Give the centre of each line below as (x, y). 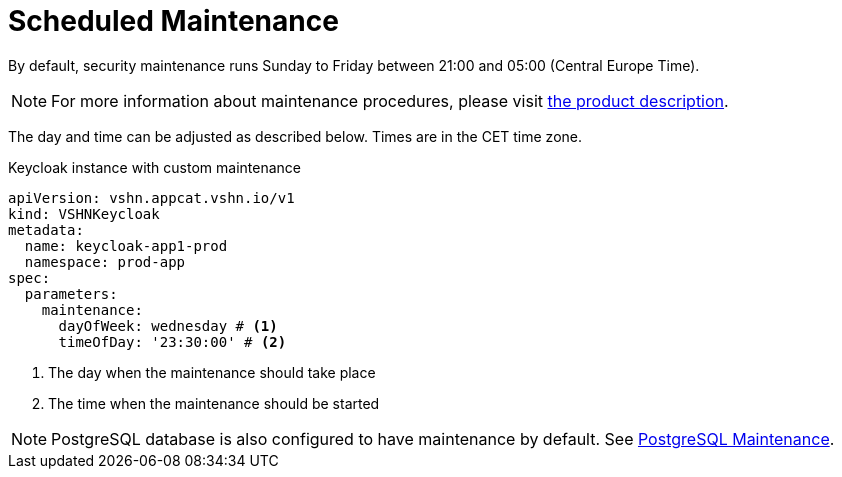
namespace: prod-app (105, 261)
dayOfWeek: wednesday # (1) (168, 325)
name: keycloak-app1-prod (126, 245)
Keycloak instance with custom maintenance (154, 167)
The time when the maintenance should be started (214, 403)
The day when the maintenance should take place (212, 372)
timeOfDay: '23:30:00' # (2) (172, 341)
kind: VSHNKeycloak (84, 213)
